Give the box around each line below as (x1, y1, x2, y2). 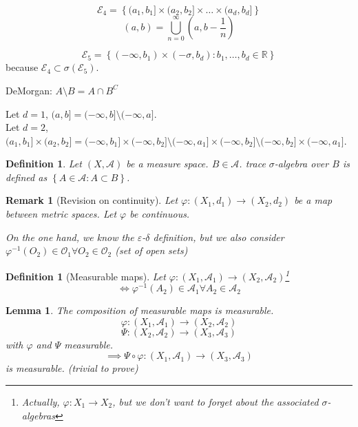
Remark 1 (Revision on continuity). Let (6, 193, 178, 207)
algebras (21, 408, 55, 422)
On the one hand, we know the (6, 229, 134, 244)
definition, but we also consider (153, 229, 284, 244)
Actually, (21, 394, 60, 408)
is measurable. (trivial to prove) (6, 361, 138, 375)
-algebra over (274, 156, 329, 171)
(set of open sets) (115, 243, 188, 258)
